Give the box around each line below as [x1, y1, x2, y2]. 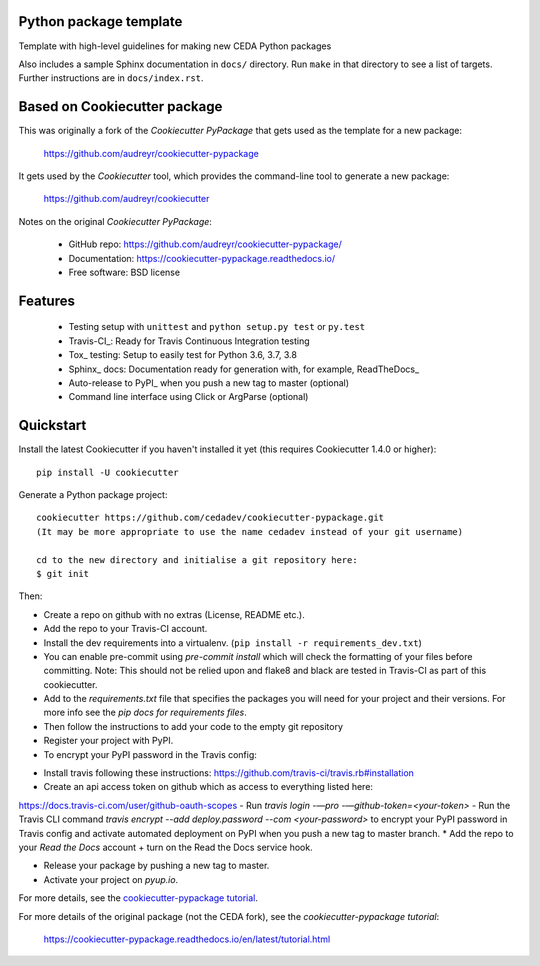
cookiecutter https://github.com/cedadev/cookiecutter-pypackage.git [36, 512, 385, 524]
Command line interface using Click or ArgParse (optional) [68, 391, 309, 403]
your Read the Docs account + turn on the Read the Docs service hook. [18, 841, 314, 853]
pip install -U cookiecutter [36, 466, 179, 478]
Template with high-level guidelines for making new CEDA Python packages [18, 40, 332, 52]
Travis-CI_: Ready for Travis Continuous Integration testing [68, 335, 310, 347]
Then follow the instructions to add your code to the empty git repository [43, 720, 344, 732]
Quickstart [18, 417, 87, 434]
